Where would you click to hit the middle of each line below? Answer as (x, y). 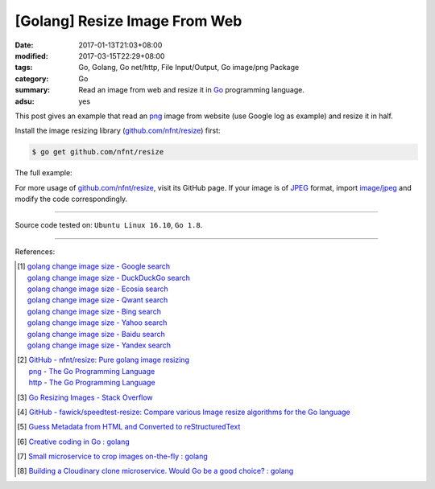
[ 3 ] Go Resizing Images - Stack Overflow (85, 397)
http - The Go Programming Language (92, 383)
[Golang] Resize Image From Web (128, 21)
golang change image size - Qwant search (97, 300)
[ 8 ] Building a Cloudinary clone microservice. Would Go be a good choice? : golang (155, 471)
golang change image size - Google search (99, 266)
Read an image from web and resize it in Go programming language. (192, 90)
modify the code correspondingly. (71, 199)
